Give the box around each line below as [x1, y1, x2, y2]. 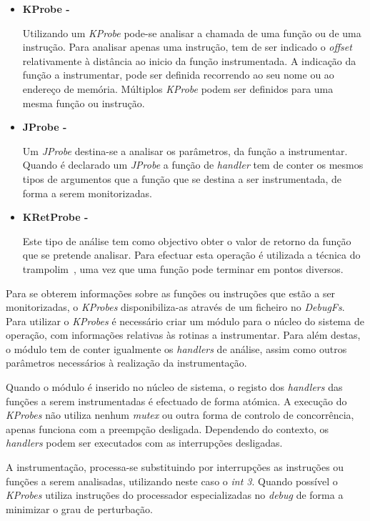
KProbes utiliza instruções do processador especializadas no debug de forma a [6, 487, 344, 502]
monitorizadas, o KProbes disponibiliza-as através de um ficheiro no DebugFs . [6, 299, 345, 314]
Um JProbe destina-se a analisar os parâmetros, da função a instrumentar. [22, 143, 348, 158]
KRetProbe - [22, 209, 89, 224]
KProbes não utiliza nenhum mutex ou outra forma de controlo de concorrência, [6, 407, 354, 422]
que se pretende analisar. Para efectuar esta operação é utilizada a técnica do [22, 247, 361, 262]
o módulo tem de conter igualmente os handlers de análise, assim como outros [6, 341, 347, 356]
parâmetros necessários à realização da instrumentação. [6, 355, 247, 370]
